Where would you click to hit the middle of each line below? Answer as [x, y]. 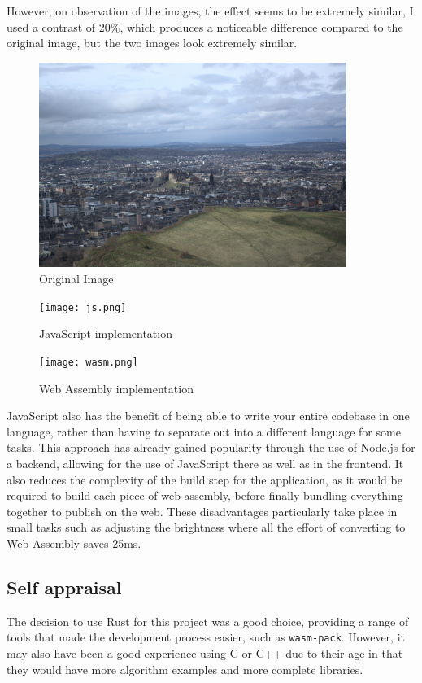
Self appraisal [64, 587]
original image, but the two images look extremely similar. [152, 43]
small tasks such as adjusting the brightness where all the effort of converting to [206, 527]
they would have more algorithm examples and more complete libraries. [185, 669]
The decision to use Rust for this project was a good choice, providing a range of [208, 621]
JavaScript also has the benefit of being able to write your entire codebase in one [208, 416]
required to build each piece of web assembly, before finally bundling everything [205, 495]
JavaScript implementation [106, 333]
